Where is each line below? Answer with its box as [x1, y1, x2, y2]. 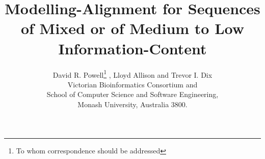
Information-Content [58, 38, 207, 58]
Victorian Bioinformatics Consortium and [67, 79, 198, 89]
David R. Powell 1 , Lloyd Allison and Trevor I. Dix [52, 68, 213, 80]
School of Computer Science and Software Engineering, [46, 89, 219, 100]
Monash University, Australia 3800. [77, 99, 188, 109]
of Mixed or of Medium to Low [20, 18, 245, 39]
